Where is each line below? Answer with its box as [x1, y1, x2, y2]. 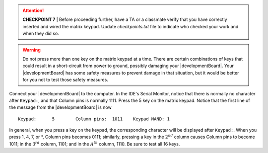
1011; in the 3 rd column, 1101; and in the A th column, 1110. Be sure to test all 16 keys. [9, 141, 180, 147]
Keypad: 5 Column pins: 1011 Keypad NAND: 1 [18, 116, 170, 122]
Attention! [22, 7, 44, 13]
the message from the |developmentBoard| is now [9, 104, 112, 110]
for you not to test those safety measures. [22, 77, 109, 83]
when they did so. [22, 30, 59, 37]
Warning [22, 47, 41, 53]
